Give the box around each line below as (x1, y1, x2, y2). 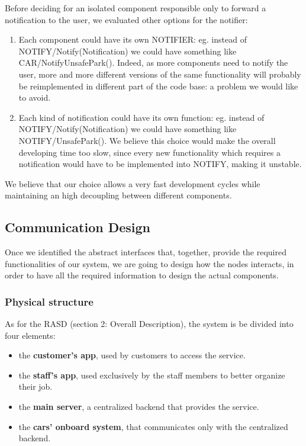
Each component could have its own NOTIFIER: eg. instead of (18, 33, 247, 46)
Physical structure (5, 294, 94, 309)
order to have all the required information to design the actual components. (5, 269, 279, 281)
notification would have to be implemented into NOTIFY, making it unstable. (18, 158, 302, 170)
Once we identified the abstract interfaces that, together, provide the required (5, 246, 286, 258)
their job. (18, 380, 53, 393)
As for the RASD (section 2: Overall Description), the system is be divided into (5, 317, 294, 330)
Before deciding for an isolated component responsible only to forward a (5, 2, 266, 14)
